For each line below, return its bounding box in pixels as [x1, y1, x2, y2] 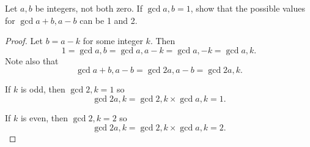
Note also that [5, 54, 59, 67]
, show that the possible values [190, 2, 306, 14]
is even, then [20, 111, 68, 124]
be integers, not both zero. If [35, 2, 142, 14]
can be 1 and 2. [79, 13, 138, 26]
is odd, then [20, 83, 65, 96]
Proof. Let [5, 34, 43, 47]
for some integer [83, 34, 143, 47]
